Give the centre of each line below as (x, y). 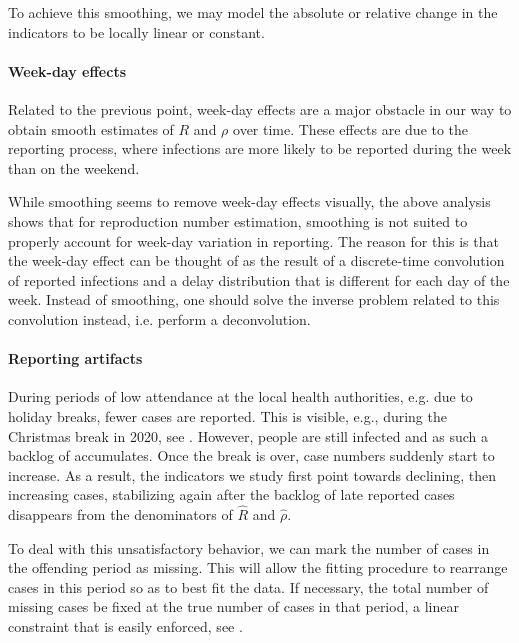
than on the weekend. (74, 167)
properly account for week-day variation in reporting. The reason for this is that (253, 240)
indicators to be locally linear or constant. (136, 31)
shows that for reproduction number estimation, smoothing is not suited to (238, 220)
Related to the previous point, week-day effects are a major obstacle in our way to (260, 108)
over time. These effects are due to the (351, 128)
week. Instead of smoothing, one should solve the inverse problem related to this (254, 299)
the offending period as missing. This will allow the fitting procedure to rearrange (258, 567)
